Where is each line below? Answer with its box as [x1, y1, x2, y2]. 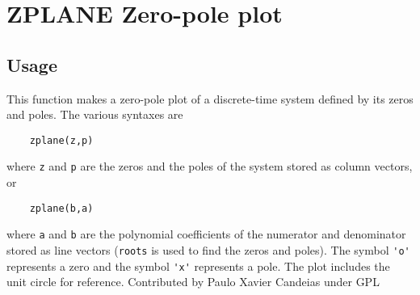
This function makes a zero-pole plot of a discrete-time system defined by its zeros [6, 90, 414, 107]
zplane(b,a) [29, 202, 94, 214]
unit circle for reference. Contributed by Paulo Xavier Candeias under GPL [6, 273, 380, 290]
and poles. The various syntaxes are [6, 106, 183, 123]
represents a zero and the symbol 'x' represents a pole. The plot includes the [6, 257, 390, 274]
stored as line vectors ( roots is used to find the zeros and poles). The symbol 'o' [6, 241, 410, 258]
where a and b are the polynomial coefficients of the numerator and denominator [6, 225, 406, 242]
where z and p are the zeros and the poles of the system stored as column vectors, [6, 158, 413, 175]
